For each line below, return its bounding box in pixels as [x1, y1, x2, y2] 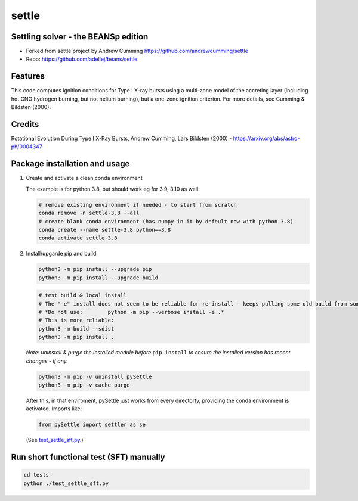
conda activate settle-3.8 [38, 235, 118, 241]
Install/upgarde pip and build [26, 250, 97, 257]
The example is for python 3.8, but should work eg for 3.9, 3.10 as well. [26, 185, 200, 192]
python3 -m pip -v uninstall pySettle [38, 373, 152, 380]
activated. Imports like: [26, 405, 82, 412]
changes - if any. [26, 357, 69, 365]
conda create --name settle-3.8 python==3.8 [38, 226, 171, 233]
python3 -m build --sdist [38, 325, 115, 332]
